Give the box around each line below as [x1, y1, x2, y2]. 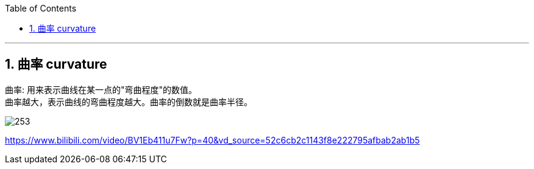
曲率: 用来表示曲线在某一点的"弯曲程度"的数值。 [5, 84, 198, 95]
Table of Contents [5, 3, 77, 13]
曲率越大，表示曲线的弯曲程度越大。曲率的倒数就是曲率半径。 [5, 96, 252, 107]
